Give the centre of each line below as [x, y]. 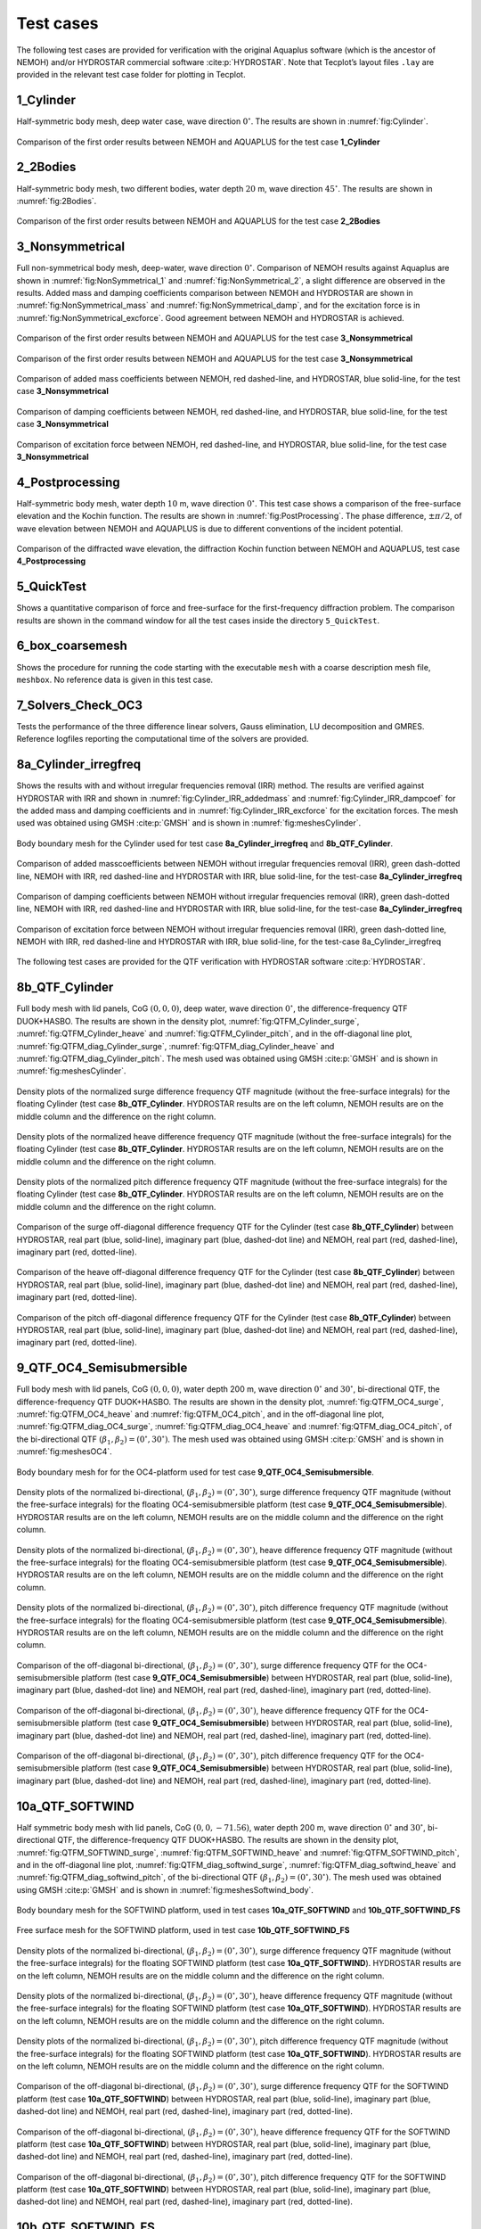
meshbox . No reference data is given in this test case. [115, 679]
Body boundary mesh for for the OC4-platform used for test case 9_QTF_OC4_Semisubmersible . [195, 1472]
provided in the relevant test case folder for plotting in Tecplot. [131, 75]
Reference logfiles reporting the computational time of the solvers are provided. [163, 739]
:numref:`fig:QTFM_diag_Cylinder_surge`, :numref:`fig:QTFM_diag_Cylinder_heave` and [175, 1046]
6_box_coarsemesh [72, 646]
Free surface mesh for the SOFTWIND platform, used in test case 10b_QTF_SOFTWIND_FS [183, 1930]
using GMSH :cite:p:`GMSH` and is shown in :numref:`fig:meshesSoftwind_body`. [165, 1889]
